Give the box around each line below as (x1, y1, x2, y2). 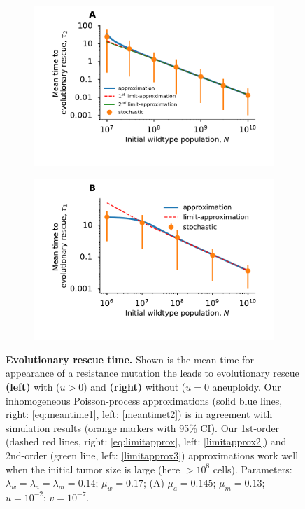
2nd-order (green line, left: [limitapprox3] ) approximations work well (6, 448, 299, 462)
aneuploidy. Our (212, 379, 281, 394)
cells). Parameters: (213, 461, 292, 476)
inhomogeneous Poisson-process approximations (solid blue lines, (6, 393, 283, 407)
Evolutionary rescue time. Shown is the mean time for (6, 351, 254, 366)
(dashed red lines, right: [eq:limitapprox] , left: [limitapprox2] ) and (6, 434, 287, 449)
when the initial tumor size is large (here (6, 461, 180, 476)
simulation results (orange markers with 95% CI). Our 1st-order (6, 420, 280, 435)
